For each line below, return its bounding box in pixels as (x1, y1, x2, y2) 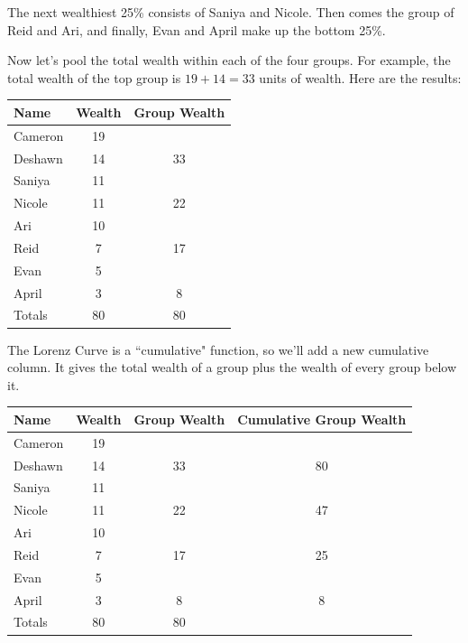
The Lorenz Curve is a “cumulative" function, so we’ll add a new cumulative (7, 340, 429, 359)
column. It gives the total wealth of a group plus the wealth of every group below (7, 358, 457, 377)
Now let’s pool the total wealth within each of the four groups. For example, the (7, 51, 451, 70)
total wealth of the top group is (7, 68, 181, 87)
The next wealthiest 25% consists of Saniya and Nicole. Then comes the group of (7, 3, 454, 21)
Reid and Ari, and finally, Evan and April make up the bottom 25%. (7, 20, 386, 39)
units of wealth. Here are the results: (259, 68, 462, 87)
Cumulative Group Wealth (237, 409, 407, 428)
